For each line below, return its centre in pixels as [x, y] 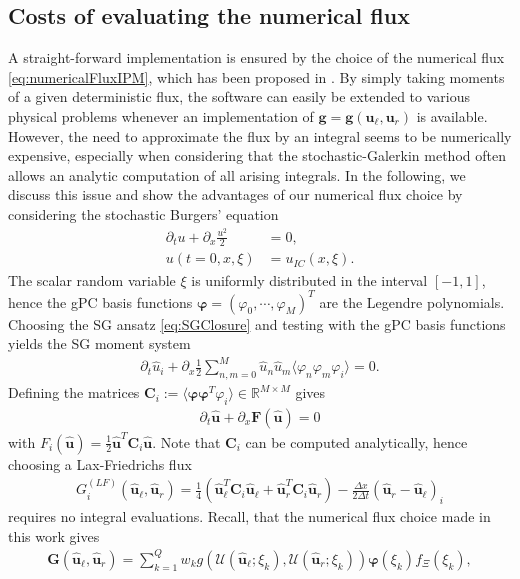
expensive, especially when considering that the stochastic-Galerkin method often [257, 155]
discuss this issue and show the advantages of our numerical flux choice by [235, 194]
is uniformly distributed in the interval [309, 279]
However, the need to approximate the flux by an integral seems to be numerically [260, 135]
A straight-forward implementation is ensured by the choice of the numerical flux [256, 57]
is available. [452, 115]
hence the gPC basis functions [100, 301]
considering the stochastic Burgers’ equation [143, 213]
